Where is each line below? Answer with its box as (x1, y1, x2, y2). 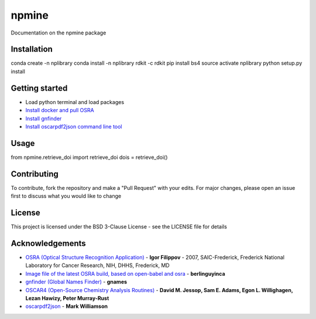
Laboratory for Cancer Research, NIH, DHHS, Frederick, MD (25, 262, 170, 269)
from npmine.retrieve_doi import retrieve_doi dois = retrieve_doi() (11, 154, 168, 161)
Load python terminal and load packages (25, 98, 125, 105)
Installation (11, 44, 53, 54)
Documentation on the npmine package (11, 29, 107, 36)
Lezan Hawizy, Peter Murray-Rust (25, 294, 109, 301)
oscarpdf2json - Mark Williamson (25, 303, 108, 310)
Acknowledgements (11, 238, 86, 248)
